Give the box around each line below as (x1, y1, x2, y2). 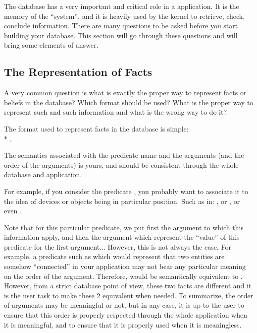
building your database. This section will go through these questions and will (4, 30, 238, 40)
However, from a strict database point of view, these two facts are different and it (4, 280, 252, 291)
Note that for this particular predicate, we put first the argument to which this (4, 222, 244, 232)
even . (4, 205, 22, 216)
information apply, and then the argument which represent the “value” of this (4, 232, 240, 242)
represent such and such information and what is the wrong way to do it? (4, 107, 227, 117)
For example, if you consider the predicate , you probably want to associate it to (4, 186, 248, 196)
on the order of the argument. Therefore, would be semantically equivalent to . (4, 270, 243, 281)
